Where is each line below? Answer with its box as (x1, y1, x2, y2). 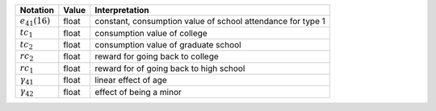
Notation (19, 5, 54, 15)
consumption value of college (94, 27, 208, 39)
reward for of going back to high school (94, 63, 245, 74)
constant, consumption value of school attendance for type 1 (94, 16, 326, 27)
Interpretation (94, 5, 149, 15)
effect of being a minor (94, 86, 182, 97)
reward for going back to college (94, 51, 220, 62)
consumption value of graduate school (94, 39, 241, 50)
